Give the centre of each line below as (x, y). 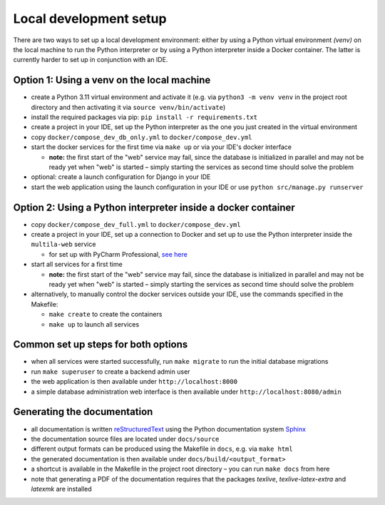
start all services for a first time (77, 265)
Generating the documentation (83, 412)
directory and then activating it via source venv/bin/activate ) (128, 107)
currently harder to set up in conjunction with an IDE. (91, 60)
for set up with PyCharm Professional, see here (118, 254)
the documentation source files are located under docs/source (125, 439)
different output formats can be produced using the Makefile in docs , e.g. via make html (162, 449)
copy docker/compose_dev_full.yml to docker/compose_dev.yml (136, 224)
